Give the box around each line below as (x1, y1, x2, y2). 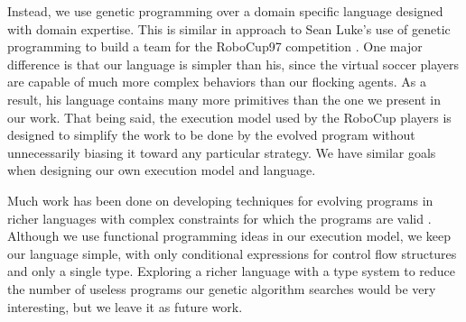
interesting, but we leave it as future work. (7, 297, 243, 316)
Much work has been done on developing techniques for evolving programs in (7, 190, 433, 209)
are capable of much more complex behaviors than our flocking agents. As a (7, 72, 426, 91)
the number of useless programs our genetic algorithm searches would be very (7, 279, 436, 298)
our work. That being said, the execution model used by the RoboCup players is (7, 107, 452, 126)
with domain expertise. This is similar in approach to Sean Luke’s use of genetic (7, 19, 451, 38)
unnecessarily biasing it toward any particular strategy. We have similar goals (7, 143, 436, 161)
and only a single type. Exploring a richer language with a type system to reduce (7, 262, 456, 281)
